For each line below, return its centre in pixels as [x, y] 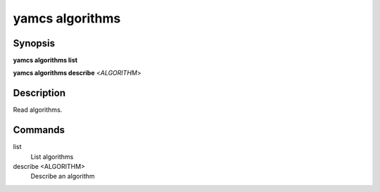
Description [39, 93]
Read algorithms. [38, 110]
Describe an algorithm [63, 177]
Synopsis [34, 43]
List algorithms [52, 156]
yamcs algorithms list [45, 60]
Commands [39, 130]
